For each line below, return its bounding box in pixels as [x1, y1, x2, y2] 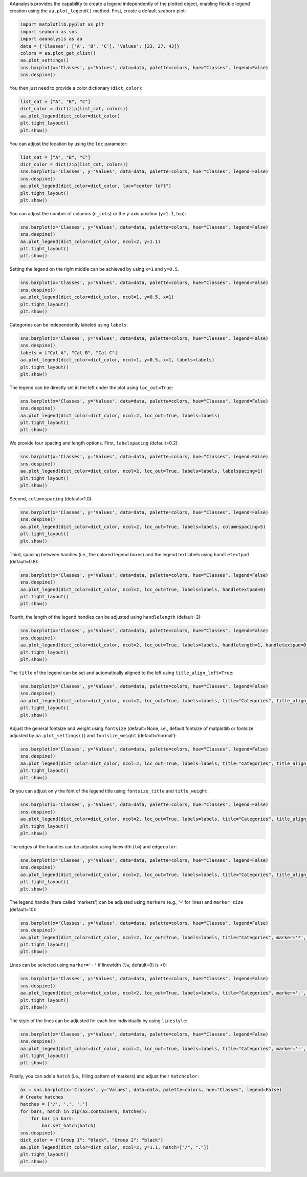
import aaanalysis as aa [20, 36, 83, 42]
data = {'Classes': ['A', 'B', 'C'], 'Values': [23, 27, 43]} [20, 43, 180, 49]
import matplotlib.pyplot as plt [20, 22, 104, 28]
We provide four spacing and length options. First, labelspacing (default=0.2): [9, 440, 179, 446]
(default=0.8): [9, 558, 39, 564]
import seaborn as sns [20, 29, 77, 34]
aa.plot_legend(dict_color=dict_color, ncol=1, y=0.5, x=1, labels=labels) [20, 357, 215, 363]
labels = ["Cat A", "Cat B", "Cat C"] [20, 350, 118, 356]
